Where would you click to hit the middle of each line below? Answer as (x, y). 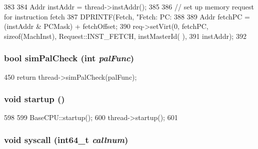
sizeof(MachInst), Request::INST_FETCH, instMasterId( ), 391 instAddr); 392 (125, 36)
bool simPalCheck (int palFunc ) (69, 58)
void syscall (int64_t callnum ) (66, 139)
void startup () (34, 99)
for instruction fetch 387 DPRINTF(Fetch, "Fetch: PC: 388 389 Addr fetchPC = (127, 16)
